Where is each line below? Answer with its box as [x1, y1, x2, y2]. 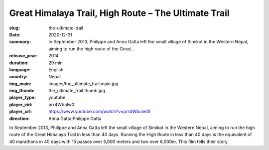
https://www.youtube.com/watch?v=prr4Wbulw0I [48, 109, 150, 115]
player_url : [9, 109, 32, 115]
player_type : [9, 95, 36, 101]
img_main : [9, 80, 32, 87]
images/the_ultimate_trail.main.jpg [48, 80, 119, 87]
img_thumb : [9, 88, 35, 94]
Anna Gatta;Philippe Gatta [48, 115, 102, 122]
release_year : [9, 53, 38, 59]
